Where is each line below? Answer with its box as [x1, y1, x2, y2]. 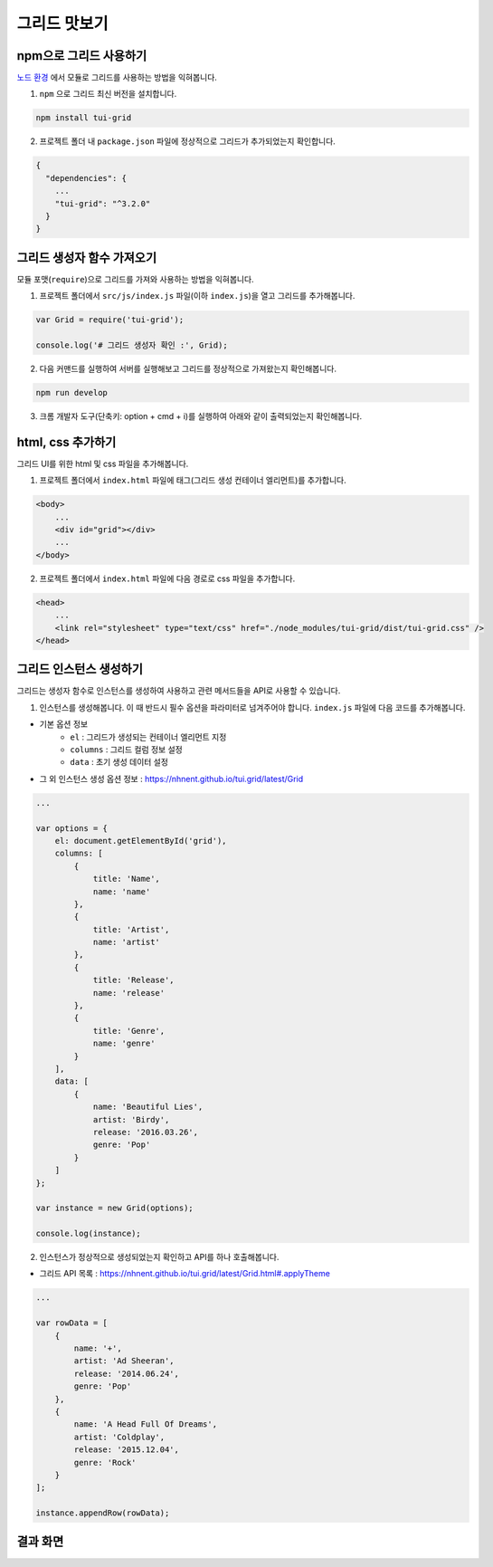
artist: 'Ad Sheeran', [73, 1356, 175, 1366]
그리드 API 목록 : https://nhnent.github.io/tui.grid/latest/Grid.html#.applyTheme [39, 1268, 330, 1279]
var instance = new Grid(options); [35, 1203, 194, 1213]
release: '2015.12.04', [73, 1445, 180, 1455]
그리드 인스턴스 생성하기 [16, 662, 144, 677]
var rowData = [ [35, 1318, 109, 1328]
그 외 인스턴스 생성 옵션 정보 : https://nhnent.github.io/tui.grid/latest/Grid [39, 773, 304, 784]
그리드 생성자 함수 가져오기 [16, 250, 157, 265]
